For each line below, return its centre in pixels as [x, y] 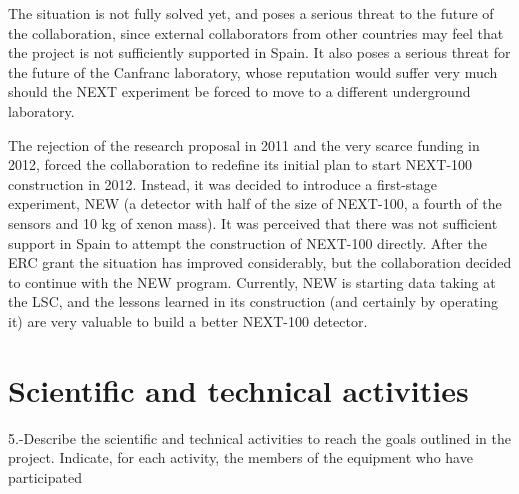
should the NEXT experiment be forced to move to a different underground [239, 91]
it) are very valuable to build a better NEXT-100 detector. [188, 320]
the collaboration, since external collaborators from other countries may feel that [256, 32]
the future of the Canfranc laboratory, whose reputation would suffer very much [253, 71]
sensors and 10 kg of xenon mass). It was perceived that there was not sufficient [253, 222]
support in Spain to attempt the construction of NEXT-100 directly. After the [247, 242]
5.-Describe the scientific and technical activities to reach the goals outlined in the [259, 437]
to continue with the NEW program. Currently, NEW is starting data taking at [252, 281]
